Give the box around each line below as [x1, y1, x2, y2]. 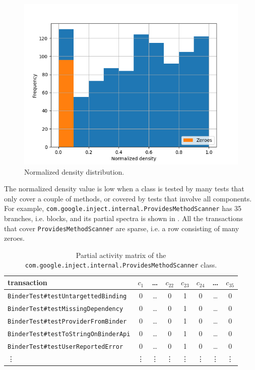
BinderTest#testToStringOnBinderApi [8, 330, 131, 338]
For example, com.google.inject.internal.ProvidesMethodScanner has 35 [4, 203, 242, 214]
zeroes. [4, 233, 25, 243]
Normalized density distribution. [24, 166, 124, 177]
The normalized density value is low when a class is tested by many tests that [4, 183, 244, 194]
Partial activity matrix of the [76, 249, 166, 260]
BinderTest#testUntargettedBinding [8, 292, 127, 300]
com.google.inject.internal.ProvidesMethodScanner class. [25, 259, 217, 270]
